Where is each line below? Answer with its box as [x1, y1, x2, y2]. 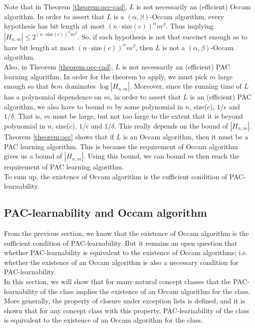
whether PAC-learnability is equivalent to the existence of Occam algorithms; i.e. [4, 247, 248, 258]
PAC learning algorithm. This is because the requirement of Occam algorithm [4, 141, 238, 151]
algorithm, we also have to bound [4, 101, 105, 111]
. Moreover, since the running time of [130, 81, 242, 91]
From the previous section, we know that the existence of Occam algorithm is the [4, 228, 249, 238]
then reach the [196, 151, 240, 161]
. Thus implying [166, 21, 214, 31]
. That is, [14, 111, 42, 121]
